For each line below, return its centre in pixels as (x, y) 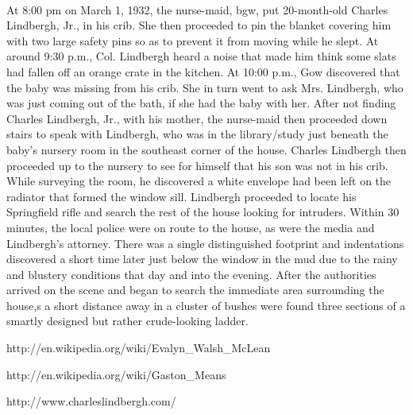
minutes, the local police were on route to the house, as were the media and (191, 227)
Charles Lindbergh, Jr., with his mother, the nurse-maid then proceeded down (197, 118)
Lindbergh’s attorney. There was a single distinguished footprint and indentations (205, 243)
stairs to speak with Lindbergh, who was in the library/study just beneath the (197, 134)
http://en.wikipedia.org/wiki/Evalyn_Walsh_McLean (139, 348)
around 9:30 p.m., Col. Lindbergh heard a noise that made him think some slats (201, 56)
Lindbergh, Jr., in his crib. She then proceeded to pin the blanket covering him (199, 25)
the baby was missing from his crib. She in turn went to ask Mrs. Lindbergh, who (205, 87)
